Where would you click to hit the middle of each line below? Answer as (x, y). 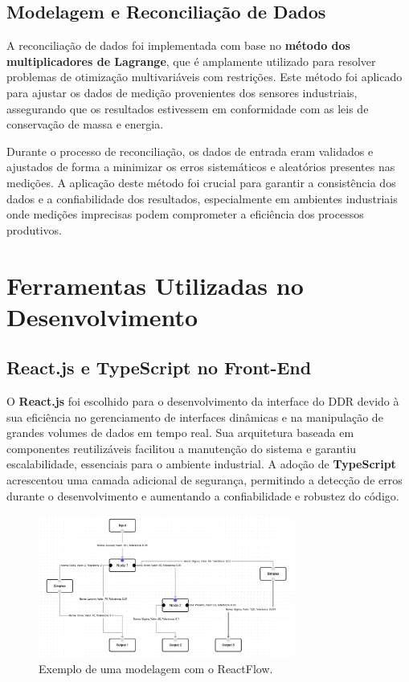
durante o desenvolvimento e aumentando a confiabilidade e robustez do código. (203, 495)
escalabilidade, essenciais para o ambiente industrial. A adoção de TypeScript (201, 464)
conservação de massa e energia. (85, 124)
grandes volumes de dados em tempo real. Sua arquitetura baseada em (180, 433)
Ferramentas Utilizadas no (155, 285)
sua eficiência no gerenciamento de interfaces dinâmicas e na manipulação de (195, 417)
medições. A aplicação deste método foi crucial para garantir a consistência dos (201, 182)
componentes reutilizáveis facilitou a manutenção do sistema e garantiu (182, 448)
